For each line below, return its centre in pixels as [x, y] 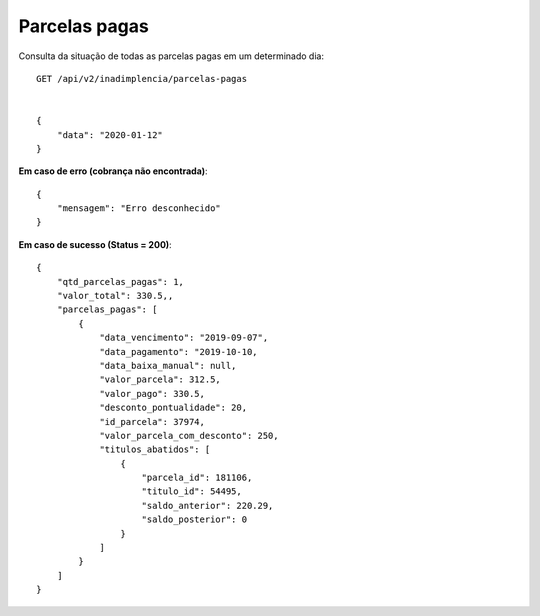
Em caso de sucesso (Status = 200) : [95, 244]
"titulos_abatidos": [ [155, 449]
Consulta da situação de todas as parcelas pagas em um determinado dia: [171, 56]
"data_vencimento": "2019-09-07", [184, 338]
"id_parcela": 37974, [152, 421]
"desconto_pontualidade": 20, [173, 408]
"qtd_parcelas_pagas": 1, [120, 281]
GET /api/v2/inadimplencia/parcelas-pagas [142, 78]
